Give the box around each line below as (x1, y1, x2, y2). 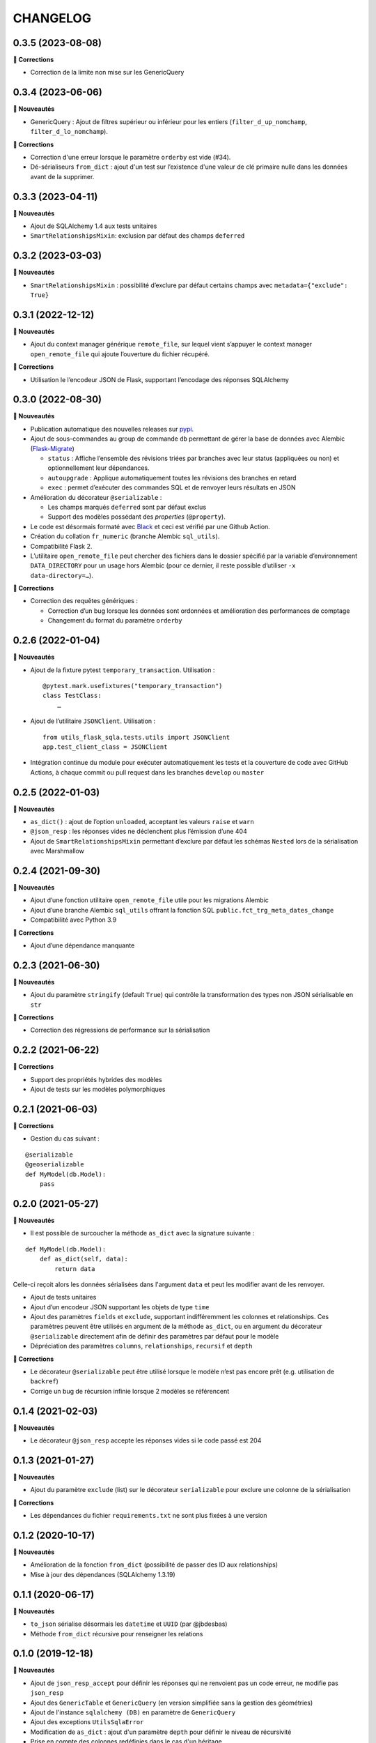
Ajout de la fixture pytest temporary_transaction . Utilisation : (30, 666, 215, 674)
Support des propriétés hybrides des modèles (30, 1075, 163, 1083)
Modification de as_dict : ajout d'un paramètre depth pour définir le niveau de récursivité (30, 1728, 292, 1736)
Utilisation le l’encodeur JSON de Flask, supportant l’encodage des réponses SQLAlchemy (30, 375, 289, 383)
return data (54, 1265, 95, 1272)
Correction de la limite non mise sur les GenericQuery (30, 68, 185, 77)
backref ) (30, 1377, 59, 1385)
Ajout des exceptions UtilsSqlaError (30, 1718, 144, 1726)
